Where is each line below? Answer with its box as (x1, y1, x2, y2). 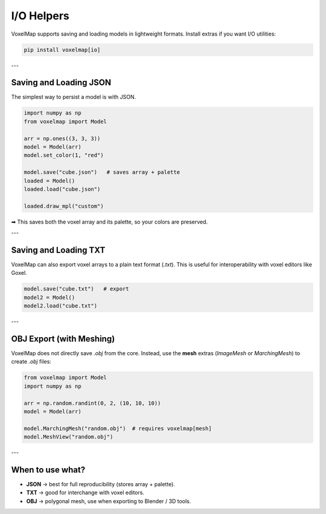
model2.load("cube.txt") (24, 303, 98, 309)
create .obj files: (11, 358, 51, 365)
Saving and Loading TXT (11, 245, 106, 255)
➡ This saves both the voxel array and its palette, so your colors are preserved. (11, 218, 208, 225)
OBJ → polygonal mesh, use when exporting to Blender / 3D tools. (26, 497, 191, 504)
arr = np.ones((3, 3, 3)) (24, 135, 101, 142)
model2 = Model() (24, 294, 75, 301)
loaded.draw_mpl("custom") (24, 202, 104, 210)
